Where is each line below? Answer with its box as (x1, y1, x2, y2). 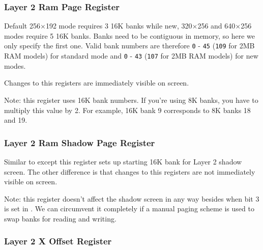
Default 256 (4, 20, 40, 31)
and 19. (4, 115, 27, 125)
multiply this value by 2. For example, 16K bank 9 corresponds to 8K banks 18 (4, 104, 251, 115)
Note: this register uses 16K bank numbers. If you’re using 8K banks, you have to (4, 94, 258, 105)
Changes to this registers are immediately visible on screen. (4, 77, 189, 88)
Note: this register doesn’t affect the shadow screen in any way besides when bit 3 (4, 193, 259, 204)
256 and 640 (197, 20, 236, 31)
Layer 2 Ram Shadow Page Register (4, 136, 155, 149)
